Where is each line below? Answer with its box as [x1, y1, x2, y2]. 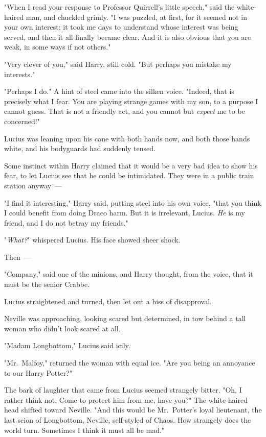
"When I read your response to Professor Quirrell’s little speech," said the [4, 2, 235, 12]
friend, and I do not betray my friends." [4, 217, 128, 228]
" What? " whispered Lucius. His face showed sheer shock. [4, 234, 181, 245]
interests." [4, 68, 35, 79]
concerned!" [4, 115, 40, 126]
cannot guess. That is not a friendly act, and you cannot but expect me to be [4, 106, 245, 116]
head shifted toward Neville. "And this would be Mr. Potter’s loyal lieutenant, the [4, 404, 262, 415]
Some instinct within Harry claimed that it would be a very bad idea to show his [4, 160, 258, 171]
